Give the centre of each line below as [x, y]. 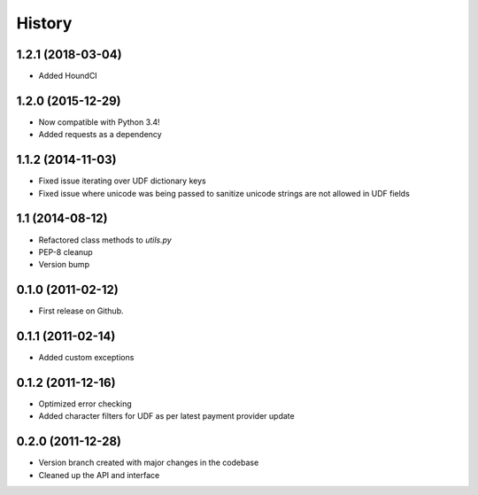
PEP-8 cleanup [66, 251]
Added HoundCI [68, 76]
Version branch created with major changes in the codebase [149, 463]
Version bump [64, 265]
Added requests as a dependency [100, 135]
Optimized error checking [85, 404]
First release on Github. [81, 311]
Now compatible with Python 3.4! [99, 122]
